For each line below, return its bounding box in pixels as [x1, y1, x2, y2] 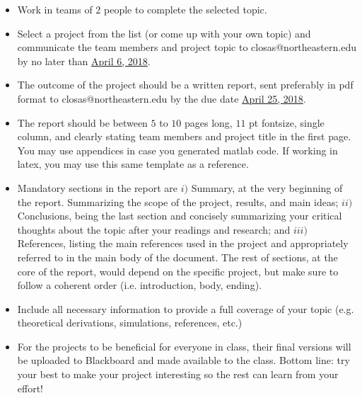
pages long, [185, 115, 233, 130]
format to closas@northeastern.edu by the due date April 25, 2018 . [17, 91, 306, 106]
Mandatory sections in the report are [17, 180, 178, 195]
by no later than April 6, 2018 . [17, 53, 151, 68]
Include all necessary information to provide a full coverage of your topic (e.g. [17, 301, 354, 316]
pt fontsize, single [249, 115, 325, 130]
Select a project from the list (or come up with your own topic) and [17, 25, 311, 40]
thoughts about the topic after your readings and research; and [17, 222, 291, 237]
